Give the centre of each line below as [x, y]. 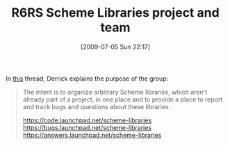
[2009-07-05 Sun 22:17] [115, 47]
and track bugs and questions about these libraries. [97, 106]
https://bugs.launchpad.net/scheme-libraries [87, 127]
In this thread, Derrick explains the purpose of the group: [87, 79]
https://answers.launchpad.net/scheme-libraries [92, 135]
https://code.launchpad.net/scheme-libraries [87, 120]
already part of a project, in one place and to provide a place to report [123, 99]
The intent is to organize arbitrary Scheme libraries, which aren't [115, 92]
